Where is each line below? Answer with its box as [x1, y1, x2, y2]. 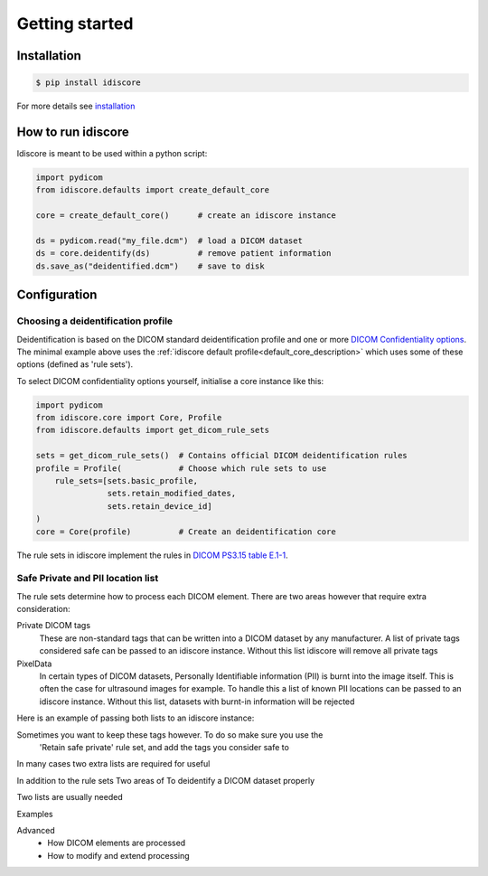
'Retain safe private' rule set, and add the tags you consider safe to [39, 742, 289, 752]
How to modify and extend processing [47, 850, 190, 861]
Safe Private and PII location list [16, 572, 159, 585]
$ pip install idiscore [35, 78, 142, 88]
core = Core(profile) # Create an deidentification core [35, 526, 336, 537]
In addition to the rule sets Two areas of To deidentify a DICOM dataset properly [16, 775, 315, 786]
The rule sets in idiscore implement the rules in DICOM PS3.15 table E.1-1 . [16, 550, 288, 560]
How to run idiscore [16, 124, 130, 139]
